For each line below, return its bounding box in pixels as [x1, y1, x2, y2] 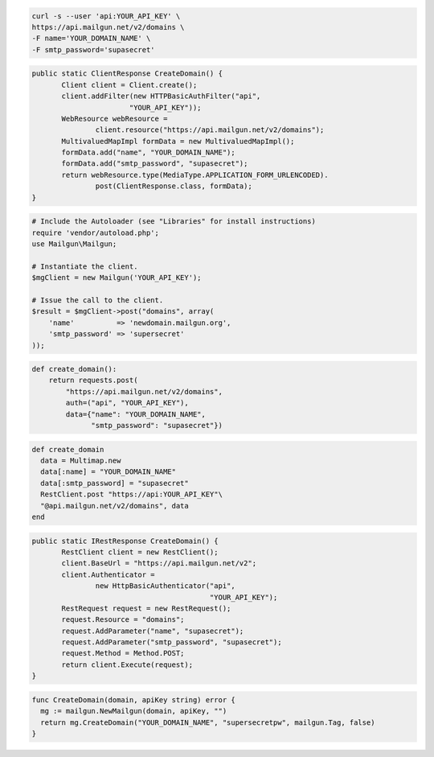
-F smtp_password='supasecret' [31, 45, 156, 54]
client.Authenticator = [61, 570, 156, 579]
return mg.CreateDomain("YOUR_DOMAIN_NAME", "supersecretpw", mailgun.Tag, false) [40, 718, 375, 727]
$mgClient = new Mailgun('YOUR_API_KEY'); [31, 274, 202, 282]
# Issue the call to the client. [31, 295, 164, 305]
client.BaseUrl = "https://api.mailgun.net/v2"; [61, 559, 257, 568]
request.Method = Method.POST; [61, 648, 185, 658]
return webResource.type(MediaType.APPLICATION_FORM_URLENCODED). [61, 170, 329, 179]
